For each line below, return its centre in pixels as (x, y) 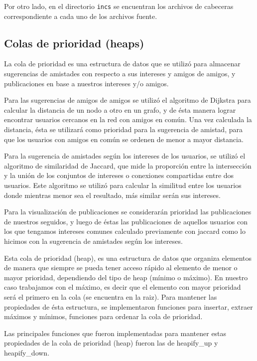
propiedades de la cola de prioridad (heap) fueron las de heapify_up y (111, 343)
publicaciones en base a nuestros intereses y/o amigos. (86, 83)
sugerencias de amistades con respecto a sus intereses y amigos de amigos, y (120, 74)
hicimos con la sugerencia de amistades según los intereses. (93, 241)
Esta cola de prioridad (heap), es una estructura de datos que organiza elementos (128, 258)
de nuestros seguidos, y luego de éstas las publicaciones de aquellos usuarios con (126, 221)
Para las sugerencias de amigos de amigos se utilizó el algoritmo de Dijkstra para (128, 100)
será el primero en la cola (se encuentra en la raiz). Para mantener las (111, 296)
